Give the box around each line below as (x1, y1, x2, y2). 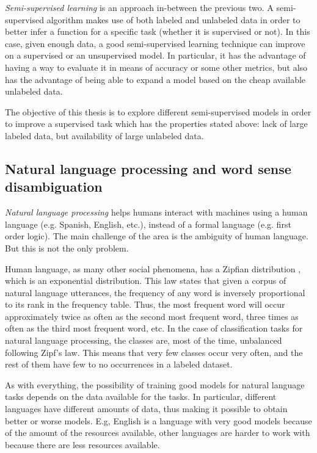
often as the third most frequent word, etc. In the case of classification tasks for (5, 322, 303, 335)
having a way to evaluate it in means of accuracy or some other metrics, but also (5, 60, 308, 73)
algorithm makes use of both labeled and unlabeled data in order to (46, 13, 301, 26)
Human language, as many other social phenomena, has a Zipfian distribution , (5, 262, 301, 275)
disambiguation (5, 177, 103, 196)
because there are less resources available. (5, 438, 160, 451)
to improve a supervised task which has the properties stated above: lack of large (5, 117, 308, 130)
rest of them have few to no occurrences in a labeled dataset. (5, 358, 233, 371)
